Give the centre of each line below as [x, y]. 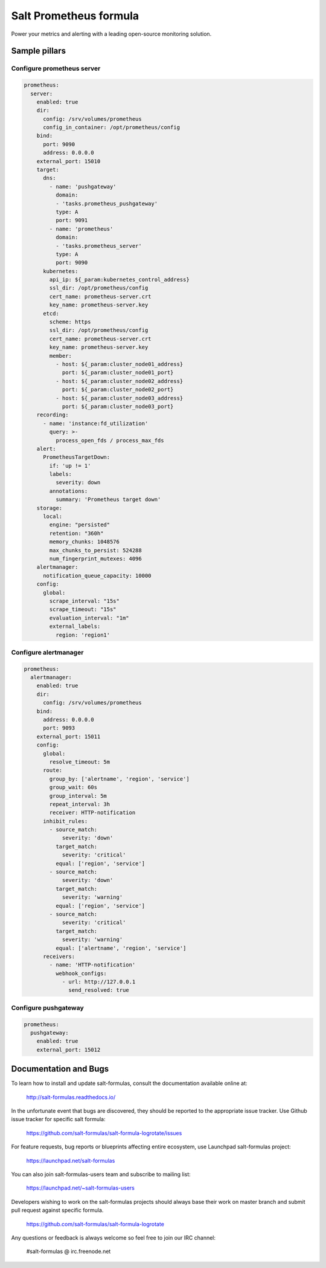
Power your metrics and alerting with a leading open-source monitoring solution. [111, 34]
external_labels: [75, 626]
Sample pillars [39, 51]
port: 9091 [72, 220]
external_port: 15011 [69, 736]
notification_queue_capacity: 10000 [97, 575]
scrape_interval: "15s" [85, 601]
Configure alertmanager [47, 652]
